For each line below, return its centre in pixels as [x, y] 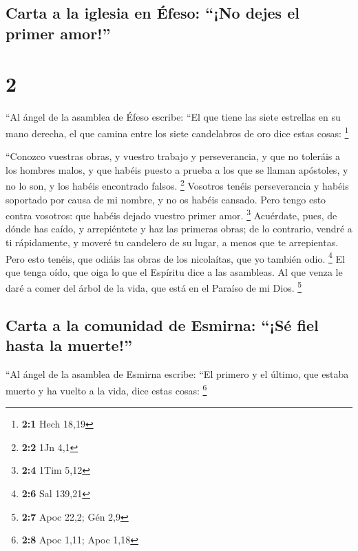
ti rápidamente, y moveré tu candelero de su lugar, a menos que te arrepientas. [172, 242]
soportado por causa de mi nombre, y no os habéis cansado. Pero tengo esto [166, 199]
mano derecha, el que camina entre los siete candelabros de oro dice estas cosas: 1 [177, 132]
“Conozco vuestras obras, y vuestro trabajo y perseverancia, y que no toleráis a [173, 156]
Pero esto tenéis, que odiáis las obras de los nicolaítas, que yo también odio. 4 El [175, 257]
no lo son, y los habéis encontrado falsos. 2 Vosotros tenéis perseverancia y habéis [177, 184]
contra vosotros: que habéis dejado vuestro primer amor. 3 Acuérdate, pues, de [171, 214]
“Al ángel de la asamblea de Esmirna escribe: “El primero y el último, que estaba [177, 374]
